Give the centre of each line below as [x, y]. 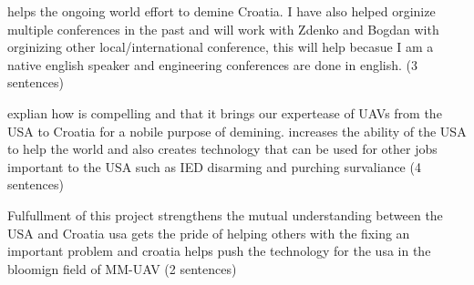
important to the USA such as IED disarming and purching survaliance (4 [214, 166]
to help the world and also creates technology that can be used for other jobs [222, 149]
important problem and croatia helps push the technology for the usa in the [219, 251]
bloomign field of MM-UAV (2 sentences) [122, 268]
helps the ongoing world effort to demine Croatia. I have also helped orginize [222, 11]
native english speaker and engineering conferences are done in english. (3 [213, 64]
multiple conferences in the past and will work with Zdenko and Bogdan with [223, 29]
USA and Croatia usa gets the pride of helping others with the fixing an [209, 233]
